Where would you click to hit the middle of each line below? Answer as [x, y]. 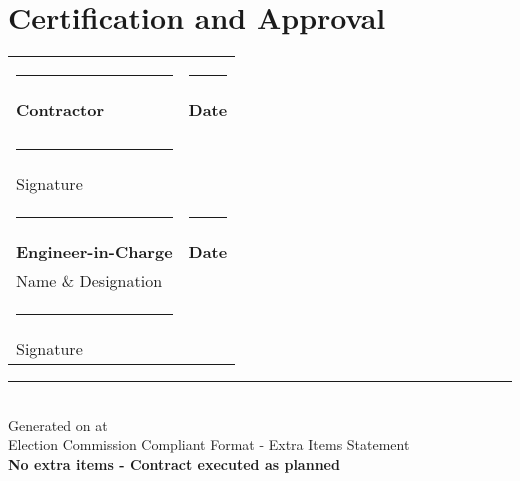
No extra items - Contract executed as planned [174, 463]
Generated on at [58, 424]
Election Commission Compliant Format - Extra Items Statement [209, 444]
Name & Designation [89, 281]
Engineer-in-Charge [94, 252]
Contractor [60, 110]
